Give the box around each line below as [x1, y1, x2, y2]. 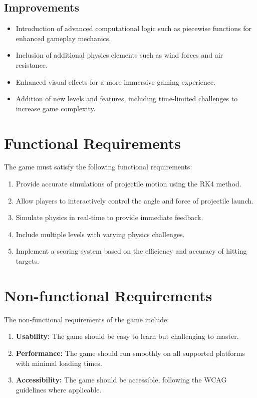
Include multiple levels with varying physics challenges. [16, 229, 185, 239]
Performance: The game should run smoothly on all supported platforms [16, 347, 245, 358]
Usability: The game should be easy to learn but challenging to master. [16, 331, 239, 341]
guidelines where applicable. [16, 384, 102, 394]
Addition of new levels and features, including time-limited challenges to [16, 93, 238, 104]
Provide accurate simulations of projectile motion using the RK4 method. [16, 178, 241, 189]
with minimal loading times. [16, 357, 102, 368]
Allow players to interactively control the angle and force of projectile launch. [16, 195, 254, 206]
